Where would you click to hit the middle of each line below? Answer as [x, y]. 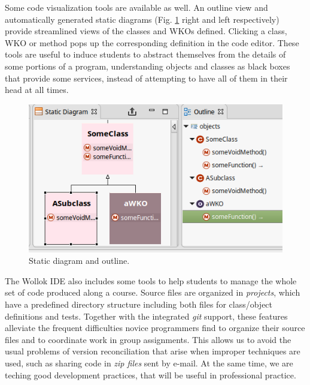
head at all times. [37, 90]
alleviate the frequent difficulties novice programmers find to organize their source [155, 328]
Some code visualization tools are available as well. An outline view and [136, 7]
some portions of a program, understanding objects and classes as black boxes [148, 66]
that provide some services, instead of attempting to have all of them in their [146, 78]
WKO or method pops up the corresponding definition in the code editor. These [152, 42]
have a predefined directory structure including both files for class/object [139, 304]
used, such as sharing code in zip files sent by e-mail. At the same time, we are [149, 363]
